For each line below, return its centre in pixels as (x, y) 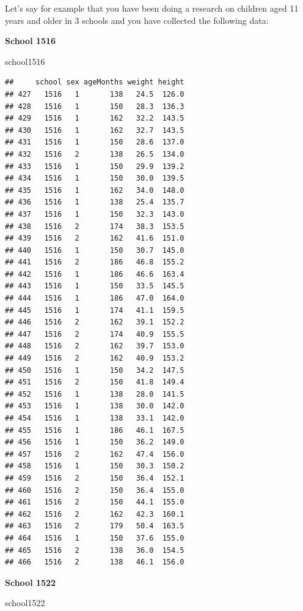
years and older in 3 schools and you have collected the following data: (137, 20)
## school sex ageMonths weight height (95, 82)
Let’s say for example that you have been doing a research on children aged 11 (152, 8)
